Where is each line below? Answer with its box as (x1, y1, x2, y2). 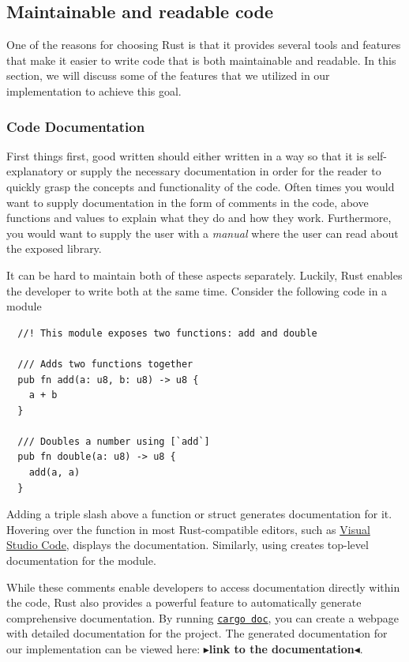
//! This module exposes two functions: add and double (17, 327, 317, 339)
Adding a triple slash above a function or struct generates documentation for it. (6, 506, 392, 522)
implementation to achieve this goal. (6, 82, 182, 99)
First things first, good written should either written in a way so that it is (6, 147, 364, 164)
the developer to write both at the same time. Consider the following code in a (6, 282, 388, 299)
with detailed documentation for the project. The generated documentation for (6, 625, 388, 641)
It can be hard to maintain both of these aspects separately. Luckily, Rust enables (6, 266, 403, 283)
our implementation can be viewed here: (6, 641, 201, 657)
